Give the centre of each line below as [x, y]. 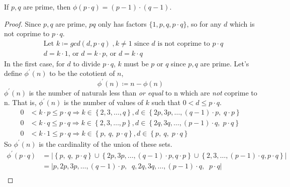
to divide [87, 63]
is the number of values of [104, 102]
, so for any [204, 23]
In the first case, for [34, 63]
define [13, 73]
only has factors [122, 23]
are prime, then [47, 7]
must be [136, 63]
